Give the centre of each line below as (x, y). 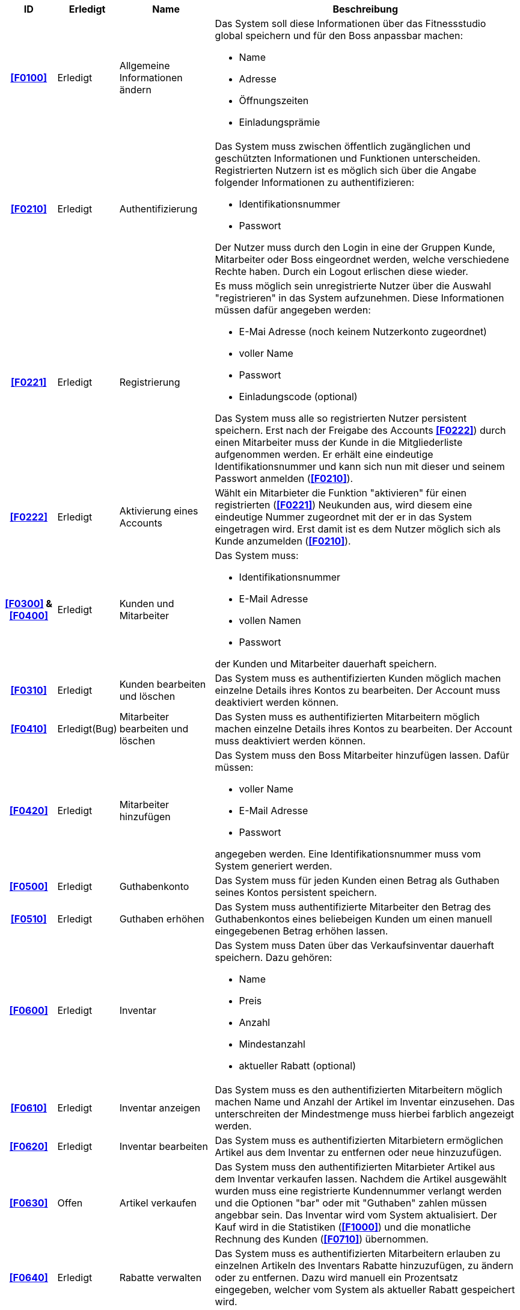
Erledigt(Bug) (87, 729)
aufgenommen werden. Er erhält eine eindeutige (324, 454)
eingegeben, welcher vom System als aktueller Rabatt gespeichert (365, 1290)
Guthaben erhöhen (162, 919)
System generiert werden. (274, 866)
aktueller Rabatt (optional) (297, 1066)
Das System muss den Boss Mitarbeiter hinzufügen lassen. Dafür (362, 755)
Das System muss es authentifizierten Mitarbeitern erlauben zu (358, 1253)
